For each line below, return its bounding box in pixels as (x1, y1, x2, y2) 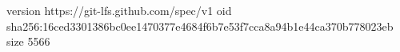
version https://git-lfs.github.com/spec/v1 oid (6, 2, 232, 18)
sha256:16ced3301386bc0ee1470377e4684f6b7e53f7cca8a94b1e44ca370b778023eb (6, 17, 394, 34)
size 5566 (6, 33, 50, 50)
